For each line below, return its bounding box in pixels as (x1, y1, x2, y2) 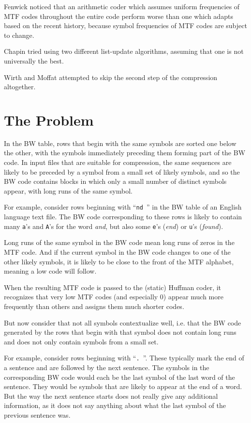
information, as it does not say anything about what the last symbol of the (4, 400, 226, 410)
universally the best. (4, 55, 64, 65)
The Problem (4, 110, 94, 130)
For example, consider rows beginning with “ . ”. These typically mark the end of (4, 353, 244, 363)
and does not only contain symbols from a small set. (4, 336, 159, 346)
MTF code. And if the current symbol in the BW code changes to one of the (4, 246, 231, 257)
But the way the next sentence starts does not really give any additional (4, 390, 218, 401)
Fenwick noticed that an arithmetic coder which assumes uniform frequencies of (4, 1, 240, 11)
